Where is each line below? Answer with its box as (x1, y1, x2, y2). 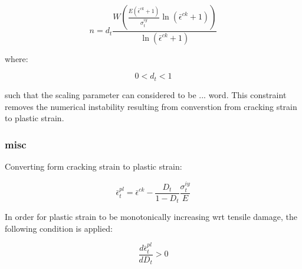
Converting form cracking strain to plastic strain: (5, 160, 182, 172)
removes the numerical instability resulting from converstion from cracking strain (5, 100, 297, 112)
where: (5, 52, 28, 64)
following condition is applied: (5, 222, 113, 234)
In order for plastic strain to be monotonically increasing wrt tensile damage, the (5, 210, 297, 223)
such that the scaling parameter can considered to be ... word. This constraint (5, 88, 287, 101)
